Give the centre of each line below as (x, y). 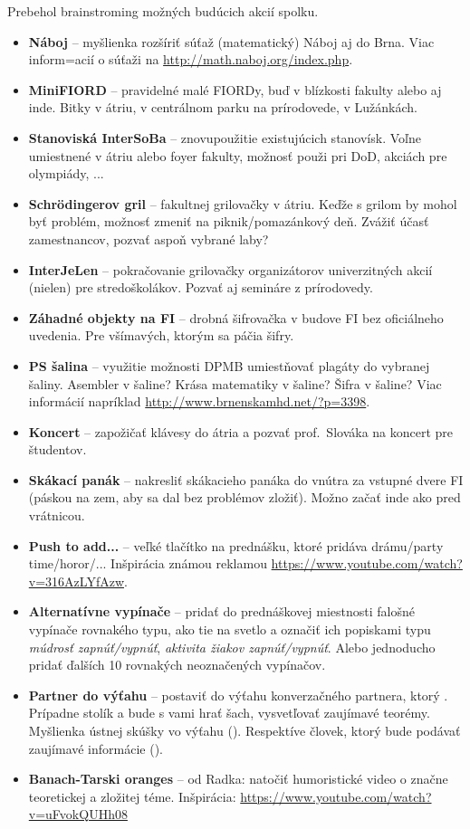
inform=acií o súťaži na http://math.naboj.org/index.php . (191, 59)
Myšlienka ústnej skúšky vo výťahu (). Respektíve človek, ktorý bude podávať (245, 730)
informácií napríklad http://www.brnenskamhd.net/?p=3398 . (199, 401)
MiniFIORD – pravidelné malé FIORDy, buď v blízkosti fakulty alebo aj (235, 89)
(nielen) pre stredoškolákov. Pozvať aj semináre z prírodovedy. (201, 287)
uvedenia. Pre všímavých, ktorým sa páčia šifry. (161, 335)
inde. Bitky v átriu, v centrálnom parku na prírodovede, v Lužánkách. (223, 107)
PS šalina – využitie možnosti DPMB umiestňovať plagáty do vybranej (229, 365)
